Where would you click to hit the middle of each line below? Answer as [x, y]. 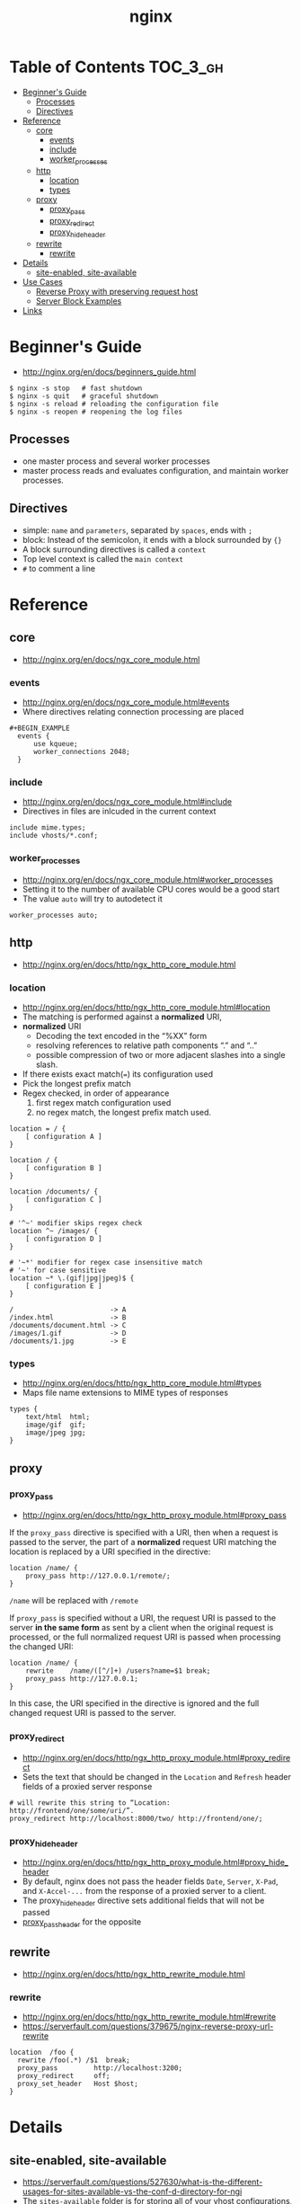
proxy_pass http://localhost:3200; [100, 2068]
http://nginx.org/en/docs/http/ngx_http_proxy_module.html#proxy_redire [156, 1757]
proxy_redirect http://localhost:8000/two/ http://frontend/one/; [136, 1818]
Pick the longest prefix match [77, 1083]
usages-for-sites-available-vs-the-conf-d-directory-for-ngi [132, 2191]
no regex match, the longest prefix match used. [124, 1112]
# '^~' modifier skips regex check [76, 1223]
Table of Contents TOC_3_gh [116, 67]
